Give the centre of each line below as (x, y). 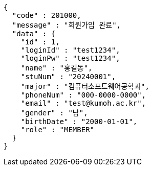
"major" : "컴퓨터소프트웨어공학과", (85, 86)
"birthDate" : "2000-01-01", (79, 122)
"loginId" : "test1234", (70, 50)
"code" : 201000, (47, 15)
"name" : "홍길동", (57, 68)
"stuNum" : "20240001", (68, 77)
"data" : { (34, 34)
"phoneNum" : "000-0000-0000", (83, 95)
